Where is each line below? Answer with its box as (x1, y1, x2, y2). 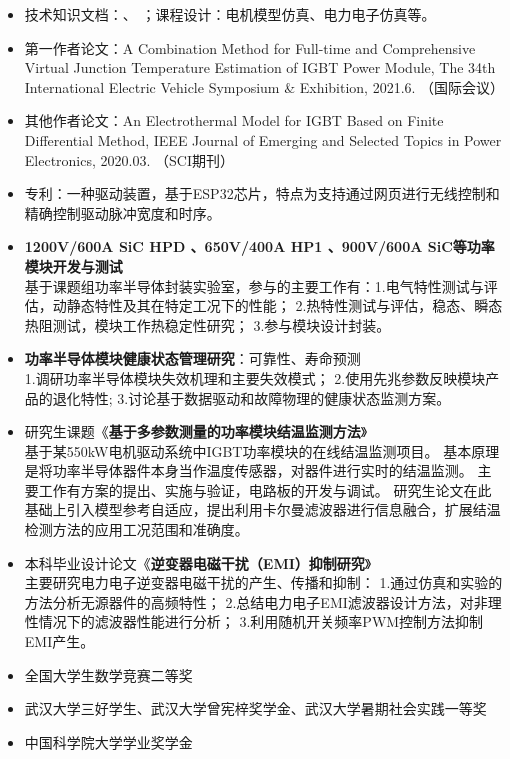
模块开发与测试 (24, 255, 123, 276)
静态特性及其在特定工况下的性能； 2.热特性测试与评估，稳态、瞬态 (66, 295, 503, 316)
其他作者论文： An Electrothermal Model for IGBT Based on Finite (24, 110, 444, 131)
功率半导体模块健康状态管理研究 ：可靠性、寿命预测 (24, 348, 361, 369)
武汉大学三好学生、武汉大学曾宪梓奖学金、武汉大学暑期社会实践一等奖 (24, 698, 487, 719)
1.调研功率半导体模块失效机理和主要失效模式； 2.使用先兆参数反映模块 (24, 367, 486, 388)
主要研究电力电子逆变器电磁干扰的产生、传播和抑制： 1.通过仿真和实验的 (24, 572, 503, 593)
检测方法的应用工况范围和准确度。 (24, 519, 249, 540)
